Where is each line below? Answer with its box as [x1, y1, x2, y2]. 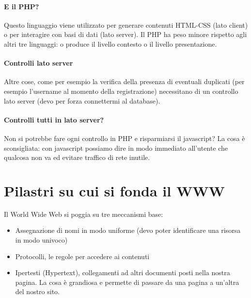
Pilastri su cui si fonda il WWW [4, 180, 225, 200]
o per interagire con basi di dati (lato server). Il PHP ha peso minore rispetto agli [4, 29, 247, 39]
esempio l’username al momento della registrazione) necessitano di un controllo [4, 86, 238, 96]
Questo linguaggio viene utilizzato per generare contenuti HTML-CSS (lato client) [4, 19, 248, 30]
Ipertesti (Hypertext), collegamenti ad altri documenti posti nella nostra [15, 267, 230, 278]
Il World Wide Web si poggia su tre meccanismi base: [4, 209, 163, 219]
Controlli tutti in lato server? [4, 114, 104, 124]
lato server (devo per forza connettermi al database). [4, 95, 160, 105]
